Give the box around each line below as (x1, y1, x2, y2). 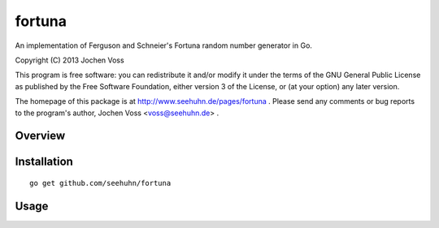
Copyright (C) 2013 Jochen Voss (15, 55, 125, 65)
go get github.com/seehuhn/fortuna (29, 179, 172, 187)
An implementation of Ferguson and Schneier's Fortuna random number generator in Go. (15, 41, 313, 50)
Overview (15, 129, 66, 143)
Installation (15, 155, 73, 169)
